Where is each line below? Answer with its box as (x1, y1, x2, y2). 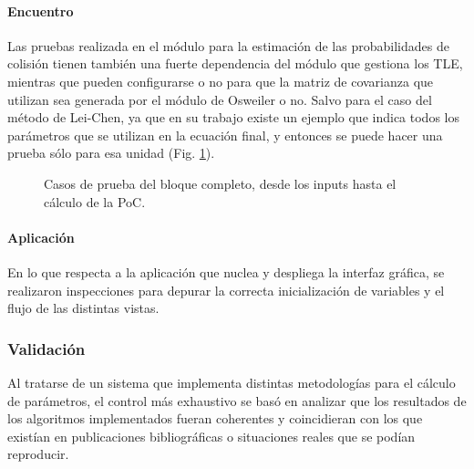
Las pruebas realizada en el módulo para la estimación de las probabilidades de (7, 36, 449, 55)
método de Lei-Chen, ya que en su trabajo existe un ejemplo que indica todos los (7, 108, 459, 127)
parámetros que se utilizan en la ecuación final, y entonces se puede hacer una (7, 125, 443, 144)
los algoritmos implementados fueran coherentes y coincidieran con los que (7, 409, 423, 428)
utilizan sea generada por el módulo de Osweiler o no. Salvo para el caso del (7, 89, 432, 109)
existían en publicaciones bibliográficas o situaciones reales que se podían (7, 426, 416, 445)
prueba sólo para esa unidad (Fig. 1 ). (7, 143, 215, 162)
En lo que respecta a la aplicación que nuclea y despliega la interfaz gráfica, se (7, 262, 445, 281)
